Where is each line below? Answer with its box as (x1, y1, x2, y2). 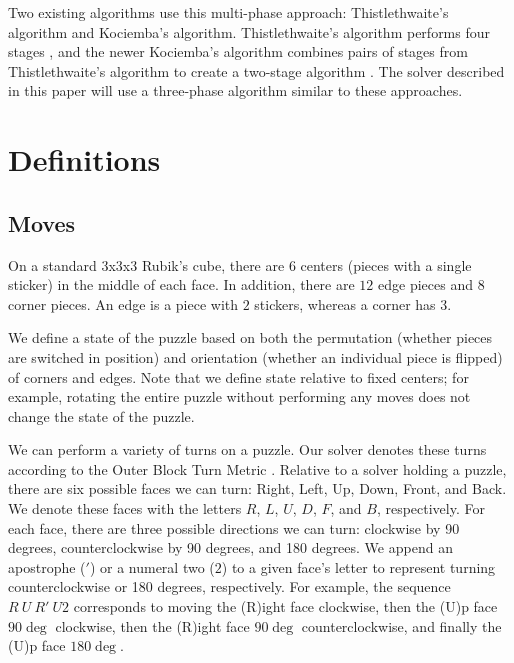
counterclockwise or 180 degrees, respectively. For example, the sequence (8, 576, 451, 597)
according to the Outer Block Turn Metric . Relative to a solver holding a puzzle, (8, 458, 507, 479)
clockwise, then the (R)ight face (55, 615, 250, 636)
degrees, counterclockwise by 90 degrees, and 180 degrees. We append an (8, 537, 453, 558)
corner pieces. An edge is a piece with (8, 293, 239, 314)
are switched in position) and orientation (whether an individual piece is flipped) (8, 346, 503, 367)
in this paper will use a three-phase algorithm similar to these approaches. (8, 80, 463, 101)
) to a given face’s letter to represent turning (221, 556, 496, 577)
